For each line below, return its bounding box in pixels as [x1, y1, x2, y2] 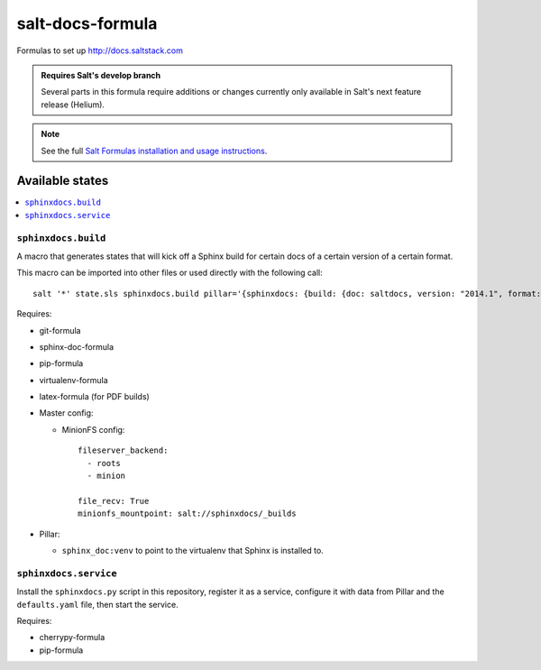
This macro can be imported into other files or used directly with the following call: [16, 267, 324, 279]
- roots [87, 458, 121, 468]
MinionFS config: [61, 424, 125, 435]
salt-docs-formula [16, 14, 158, 33]
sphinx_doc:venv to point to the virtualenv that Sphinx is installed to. [61, 545, 324, 555]
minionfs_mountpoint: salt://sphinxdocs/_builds [78, 509, 297, 519]
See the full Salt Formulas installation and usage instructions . [41, 145, 268, 156]
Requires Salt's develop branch [41, 69, 161, 80]
